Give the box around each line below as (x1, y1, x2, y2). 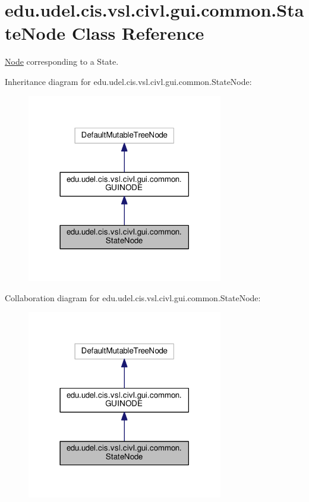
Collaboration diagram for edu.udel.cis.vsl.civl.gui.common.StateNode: (5, 291, 261, 304)
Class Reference (71, 21, 204, 45)
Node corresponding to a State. (5, 55, 119, 68)
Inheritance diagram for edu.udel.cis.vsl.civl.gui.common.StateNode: (5, 75, 252, 87)
